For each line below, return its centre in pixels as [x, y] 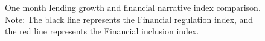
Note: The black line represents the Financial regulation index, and [129, 19]
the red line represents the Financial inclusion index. [102, 31]
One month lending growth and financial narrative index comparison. [133, 7]
